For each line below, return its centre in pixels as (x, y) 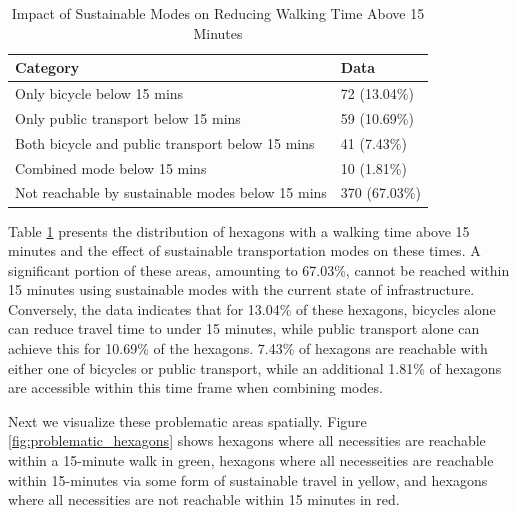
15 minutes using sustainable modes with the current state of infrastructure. (241, 289)
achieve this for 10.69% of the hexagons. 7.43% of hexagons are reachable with (248, 348)
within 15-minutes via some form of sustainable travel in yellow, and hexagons (248, 479)
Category (47, 67)
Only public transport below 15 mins (128, 117)
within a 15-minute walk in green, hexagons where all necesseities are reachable (251, 460)
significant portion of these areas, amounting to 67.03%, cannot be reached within (259, 269)
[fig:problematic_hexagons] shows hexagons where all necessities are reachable (247, 440)
